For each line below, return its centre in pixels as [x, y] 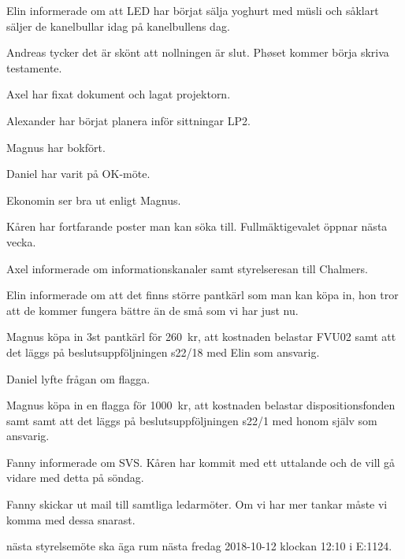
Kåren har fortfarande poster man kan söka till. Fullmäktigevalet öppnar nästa [197, 226]
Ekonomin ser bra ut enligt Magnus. [94, 200]
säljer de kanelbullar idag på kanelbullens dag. [118, 26]
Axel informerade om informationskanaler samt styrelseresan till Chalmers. [187, 268]
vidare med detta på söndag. [75, 478]
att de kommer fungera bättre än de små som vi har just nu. [152, 310]
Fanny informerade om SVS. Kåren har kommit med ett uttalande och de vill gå [201, 462]
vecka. [21, 241]
